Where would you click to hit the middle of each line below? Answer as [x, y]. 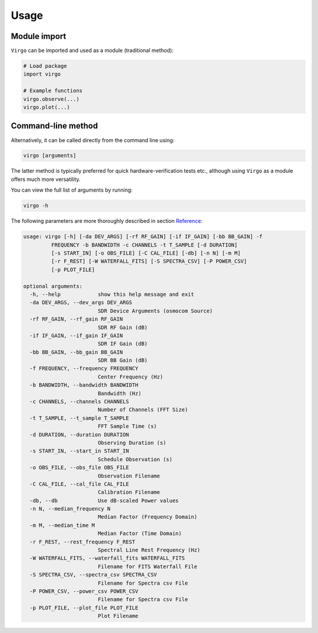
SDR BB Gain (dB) [122, 360]
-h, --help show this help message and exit [112, 294]
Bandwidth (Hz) [119, 393]
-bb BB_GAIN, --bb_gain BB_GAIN [76, 352]
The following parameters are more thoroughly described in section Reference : [107, 221]
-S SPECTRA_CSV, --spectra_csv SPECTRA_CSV [93, 575]
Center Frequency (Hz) [130, 377]
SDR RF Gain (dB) [122, 327]
